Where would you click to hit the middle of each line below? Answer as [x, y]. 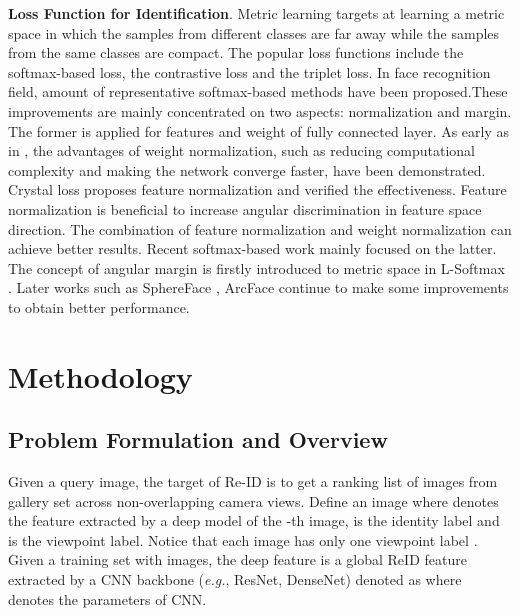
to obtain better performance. [99, 306]
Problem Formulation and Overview [198, 439]
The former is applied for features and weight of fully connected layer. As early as [259, 130]
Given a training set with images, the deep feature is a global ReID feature [237, 559]
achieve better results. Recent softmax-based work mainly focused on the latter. [252, 248]
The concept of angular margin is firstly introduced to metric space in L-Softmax [256, 267]
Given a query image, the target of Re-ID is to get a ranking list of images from [253, 481]
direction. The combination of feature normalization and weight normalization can [260, 228]
